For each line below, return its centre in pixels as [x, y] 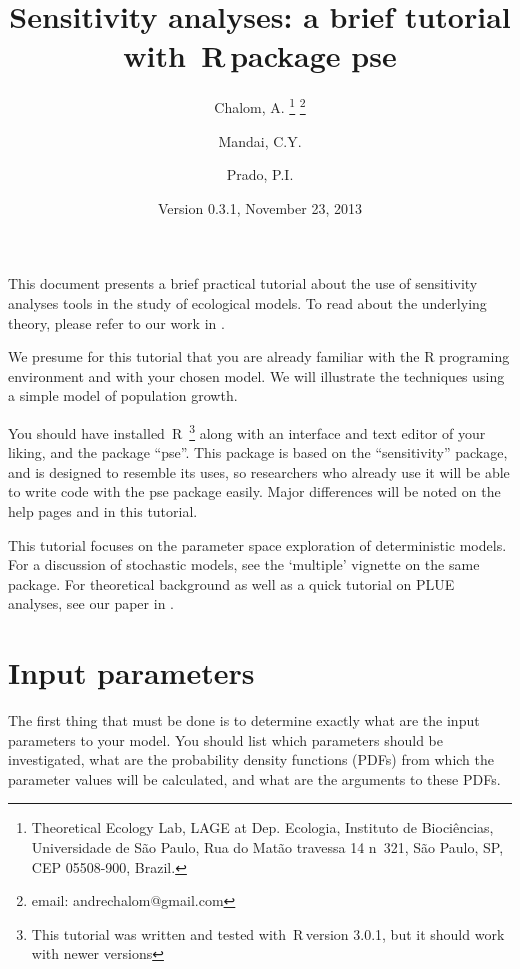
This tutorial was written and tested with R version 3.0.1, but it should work [268, 933]
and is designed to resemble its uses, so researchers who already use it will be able [259, 471]
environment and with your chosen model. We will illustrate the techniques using [256, 375]
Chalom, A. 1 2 [260, 105]
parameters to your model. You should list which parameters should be [225, 739]
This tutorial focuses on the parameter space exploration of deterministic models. [257, 544]
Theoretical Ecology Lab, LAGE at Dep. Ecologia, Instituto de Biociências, [262, 827]
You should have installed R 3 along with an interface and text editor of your [247, 431]
